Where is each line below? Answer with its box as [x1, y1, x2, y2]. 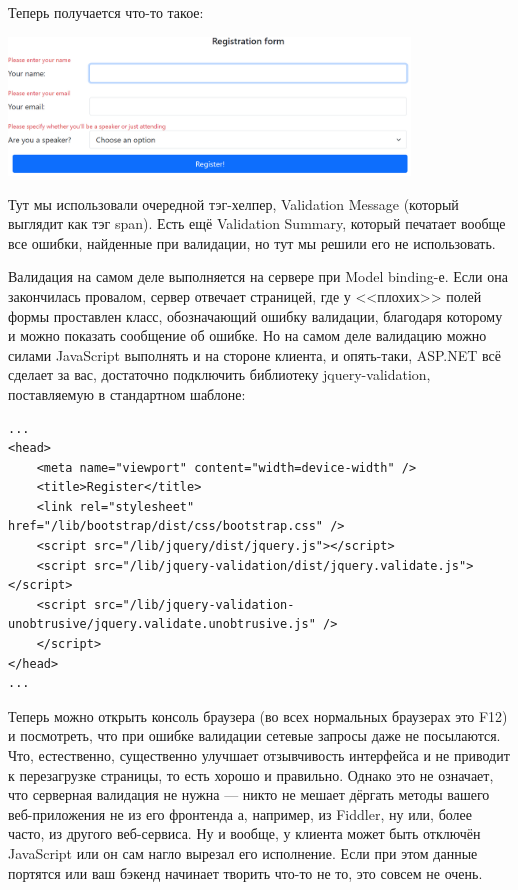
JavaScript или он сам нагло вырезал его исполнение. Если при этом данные [8, 842, 478, 863]
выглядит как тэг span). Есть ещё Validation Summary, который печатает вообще [8, 213, 506, 234]
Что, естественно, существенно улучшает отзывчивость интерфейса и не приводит [8, 745, 510, 765]
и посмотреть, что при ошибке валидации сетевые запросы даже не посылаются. [8, 725, 501, 746]
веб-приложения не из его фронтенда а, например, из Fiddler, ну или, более [8, 803, 473, 824]
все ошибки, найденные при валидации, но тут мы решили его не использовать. [8, 232, 496, 253]
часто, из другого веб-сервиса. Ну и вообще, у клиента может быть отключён [8, 823, 481, 844]
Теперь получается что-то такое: [8, 2, 204, 22]
